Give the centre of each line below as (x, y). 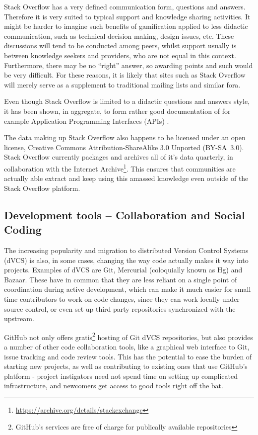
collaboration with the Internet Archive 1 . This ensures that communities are (120, 168)
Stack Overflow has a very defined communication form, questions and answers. (125, 6)
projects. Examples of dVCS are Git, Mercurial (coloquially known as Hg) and (123, 270)
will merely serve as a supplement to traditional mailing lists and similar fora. (122, 84)
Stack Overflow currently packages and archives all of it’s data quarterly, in (119, 157)
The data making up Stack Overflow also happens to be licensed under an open (125, 137)
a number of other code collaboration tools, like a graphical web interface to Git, (127, 346)
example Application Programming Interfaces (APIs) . (87, 121)
